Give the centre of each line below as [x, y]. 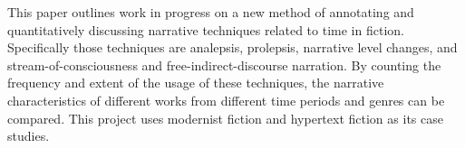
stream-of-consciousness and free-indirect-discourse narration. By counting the [224, 65]
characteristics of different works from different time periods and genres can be [226, 100]
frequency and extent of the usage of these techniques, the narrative [196, 83]
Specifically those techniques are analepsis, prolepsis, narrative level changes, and [232, 47]
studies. [29, 136]
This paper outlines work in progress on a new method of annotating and [211, 12]
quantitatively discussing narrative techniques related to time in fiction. [206, 29]
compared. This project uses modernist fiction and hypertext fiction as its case [225, 118]
